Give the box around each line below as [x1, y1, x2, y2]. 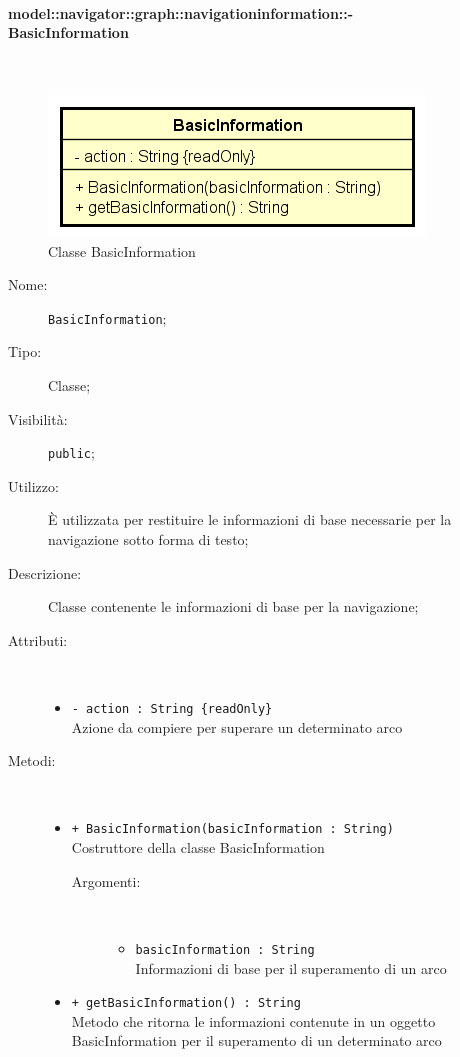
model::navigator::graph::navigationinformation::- [8, 2, 354, 23]
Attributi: [8, 629, 68, 650]
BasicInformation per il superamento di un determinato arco [71, 1030, 442, 1051]
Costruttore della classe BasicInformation [71, 837, 325, 858]
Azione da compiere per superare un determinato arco [71, 716, 403, 737]
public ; [48, 442, 95, 463]
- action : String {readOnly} [71, 702, 273, 717]
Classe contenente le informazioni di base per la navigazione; [48, 596, 419, 617]
